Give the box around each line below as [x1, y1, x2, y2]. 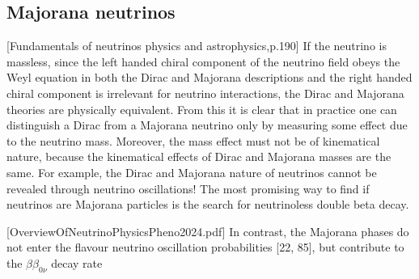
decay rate [51, 254, 103, 271]
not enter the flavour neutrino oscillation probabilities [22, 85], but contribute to [6, 239, 404, 256]
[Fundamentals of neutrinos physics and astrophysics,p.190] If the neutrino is [6, 37, 387, 54]
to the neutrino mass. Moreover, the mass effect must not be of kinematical [6, 132, 380, 149]
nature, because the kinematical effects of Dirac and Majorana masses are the [6, 148, 391, 165]
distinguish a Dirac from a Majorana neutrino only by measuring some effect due [6, 116, 408, 133]
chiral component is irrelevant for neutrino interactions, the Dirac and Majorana [6, 84, 404, 101]
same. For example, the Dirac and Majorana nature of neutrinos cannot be [6, 163, 377, 180]
